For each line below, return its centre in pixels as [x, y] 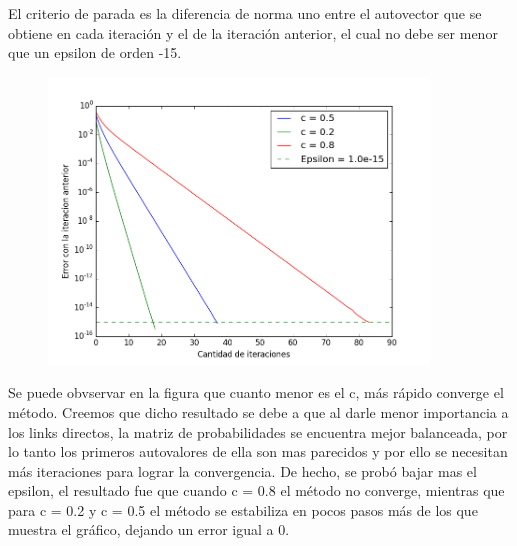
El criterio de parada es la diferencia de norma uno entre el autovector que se [245, 13]
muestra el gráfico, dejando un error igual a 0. [149, 529]
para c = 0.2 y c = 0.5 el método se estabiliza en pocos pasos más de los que [243, 509]
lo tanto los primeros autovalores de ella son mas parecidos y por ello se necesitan [258, 451]
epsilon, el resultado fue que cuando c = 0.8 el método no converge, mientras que [256, 490]
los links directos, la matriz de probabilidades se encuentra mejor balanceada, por [258, 431]
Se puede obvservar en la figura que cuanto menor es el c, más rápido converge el [256, 392]
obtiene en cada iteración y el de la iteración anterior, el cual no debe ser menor [253, 32]
